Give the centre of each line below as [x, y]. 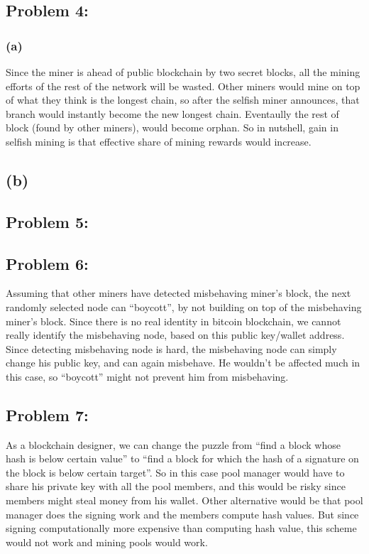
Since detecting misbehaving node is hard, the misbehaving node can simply [171, 348]
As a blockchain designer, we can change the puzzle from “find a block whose [173, 444]
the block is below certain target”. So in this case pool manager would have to [175, 472]
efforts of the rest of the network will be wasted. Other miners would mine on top [183, 86]
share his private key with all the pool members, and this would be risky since [176, 486]
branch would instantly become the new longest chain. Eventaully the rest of [172, 113]
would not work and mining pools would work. [107, 542]
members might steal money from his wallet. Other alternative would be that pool [184, 500]
